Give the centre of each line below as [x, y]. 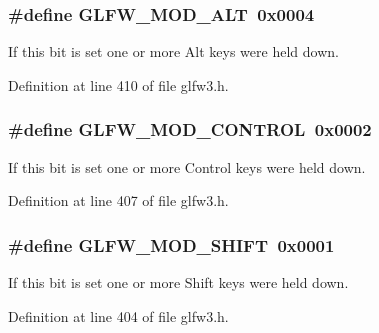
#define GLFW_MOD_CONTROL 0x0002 [190, 129]
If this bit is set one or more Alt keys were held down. [173, 51]
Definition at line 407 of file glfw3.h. [118, 200]
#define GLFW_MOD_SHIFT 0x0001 [171, 244]
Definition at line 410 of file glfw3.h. [118, 84]
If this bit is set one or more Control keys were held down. [187, 166]
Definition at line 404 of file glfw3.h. [118, 315]
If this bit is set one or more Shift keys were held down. [178, 282]
